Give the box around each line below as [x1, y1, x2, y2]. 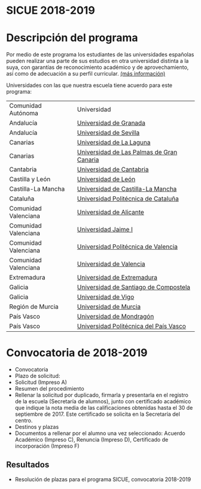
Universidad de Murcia [77, 302, 141, 311]
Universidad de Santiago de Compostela [77, 283, 190, 292]
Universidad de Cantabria [77, 166, 149, 174]
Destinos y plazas [14, 424, 59, 431]
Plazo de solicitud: [14, 373, 60, 380]
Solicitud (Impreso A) [14, 379, 68, 386]
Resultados [6, 460, 50, 470]
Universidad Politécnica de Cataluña [77, 194, 179, 203]
